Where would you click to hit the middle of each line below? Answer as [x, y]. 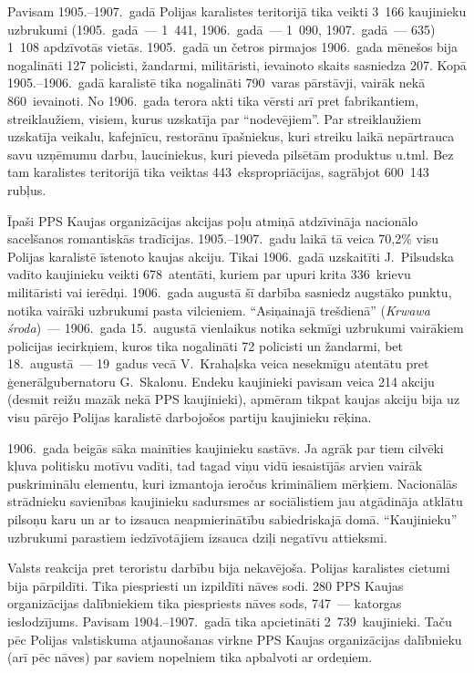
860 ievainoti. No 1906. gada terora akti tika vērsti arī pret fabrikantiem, [213, 100]
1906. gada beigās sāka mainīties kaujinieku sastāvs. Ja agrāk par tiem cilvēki [226, 447]
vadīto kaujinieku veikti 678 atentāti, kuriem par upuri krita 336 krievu [209, 274]
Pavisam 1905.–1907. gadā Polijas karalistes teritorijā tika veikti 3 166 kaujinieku [237, 11]
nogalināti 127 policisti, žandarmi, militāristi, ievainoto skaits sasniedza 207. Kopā [237, 64]
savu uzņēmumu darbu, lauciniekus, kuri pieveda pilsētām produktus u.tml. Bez [231, 154]
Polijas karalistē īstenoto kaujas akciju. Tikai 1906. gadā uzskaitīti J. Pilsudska [231, 256]
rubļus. [27, 189]
